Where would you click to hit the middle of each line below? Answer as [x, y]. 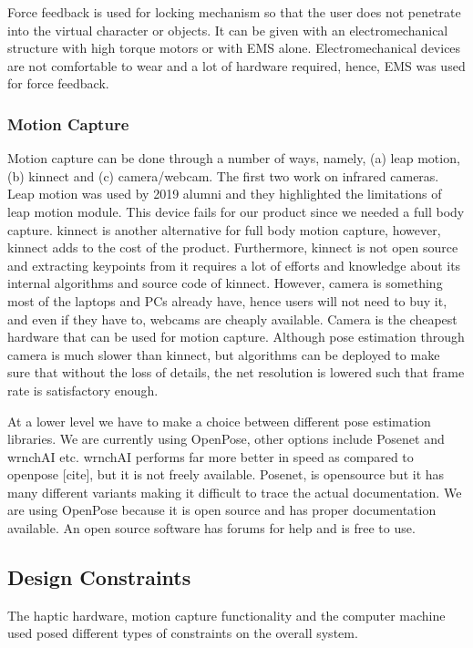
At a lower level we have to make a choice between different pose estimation [219, 421]
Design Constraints [99, 577]
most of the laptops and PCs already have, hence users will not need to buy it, [227, 300]
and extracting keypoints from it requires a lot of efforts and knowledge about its [234, 265]
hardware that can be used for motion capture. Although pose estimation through [236, 337]
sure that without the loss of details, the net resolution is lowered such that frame [236, 372]
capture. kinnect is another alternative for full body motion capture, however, [224, 229]
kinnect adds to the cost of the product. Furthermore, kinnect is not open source [233, 247]
